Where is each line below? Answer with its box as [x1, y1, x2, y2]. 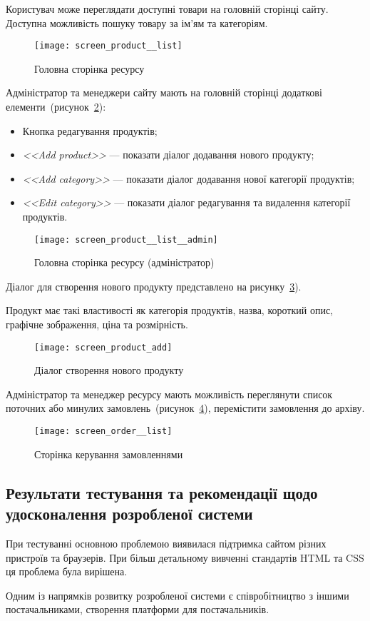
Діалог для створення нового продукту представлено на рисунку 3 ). [6, 278, 302, 293]
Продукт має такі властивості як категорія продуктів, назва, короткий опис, [6, 303, 333, 318]
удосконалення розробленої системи [6, 503, 253, 525]
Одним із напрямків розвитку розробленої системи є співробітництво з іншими [6, 587, 349, 602]
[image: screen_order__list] [34, 426, 173, 437]
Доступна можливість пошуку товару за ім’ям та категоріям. [6, 15, 268, 30]
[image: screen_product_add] [34, 342, 173, 353]
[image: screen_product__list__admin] [34, 234, 218, 245]
